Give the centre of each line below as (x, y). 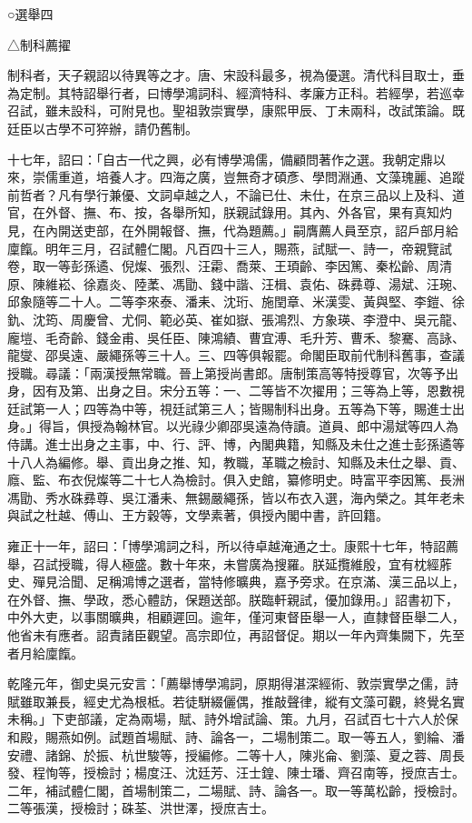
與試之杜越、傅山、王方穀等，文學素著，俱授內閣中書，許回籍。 (198, 515)
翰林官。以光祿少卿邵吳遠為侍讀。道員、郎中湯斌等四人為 (286, 426)
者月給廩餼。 (45, 652)
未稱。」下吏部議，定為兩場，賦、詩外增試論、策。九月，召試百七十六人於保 (233, 719)
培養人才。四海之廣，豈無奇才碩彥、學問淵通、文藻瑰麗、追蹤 (280, 177)
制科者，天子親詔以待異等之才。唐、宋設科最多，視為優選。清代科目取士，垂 (236, 75)
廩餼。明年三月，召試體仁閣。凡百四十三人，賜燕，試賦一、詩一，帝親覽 (223, 248)
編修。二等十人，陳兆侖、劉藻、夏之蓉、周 (324, 754)
